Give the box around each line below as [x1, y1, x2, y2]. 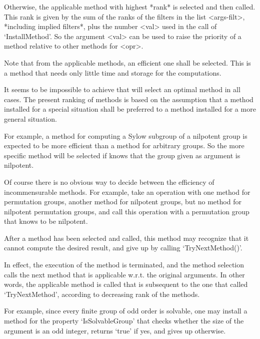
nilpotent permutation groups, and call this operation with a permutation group [4, 206, 249, 216]
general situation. [4, 113, 57, 124]
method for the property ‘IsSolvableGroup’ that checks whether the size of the [4, 315, 244, 326]
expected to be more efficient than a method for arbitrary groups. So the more [4, 140, 244, 151]
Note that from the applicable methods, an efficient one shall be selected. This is [4, 57, 251, 68]
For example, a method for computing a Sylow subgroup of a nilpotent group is [4, 130, 247, 141]
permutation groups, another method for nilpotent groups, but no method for [4, 196, 241, 207]
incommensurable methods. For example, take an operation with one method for [4, 186, 250, 197]
